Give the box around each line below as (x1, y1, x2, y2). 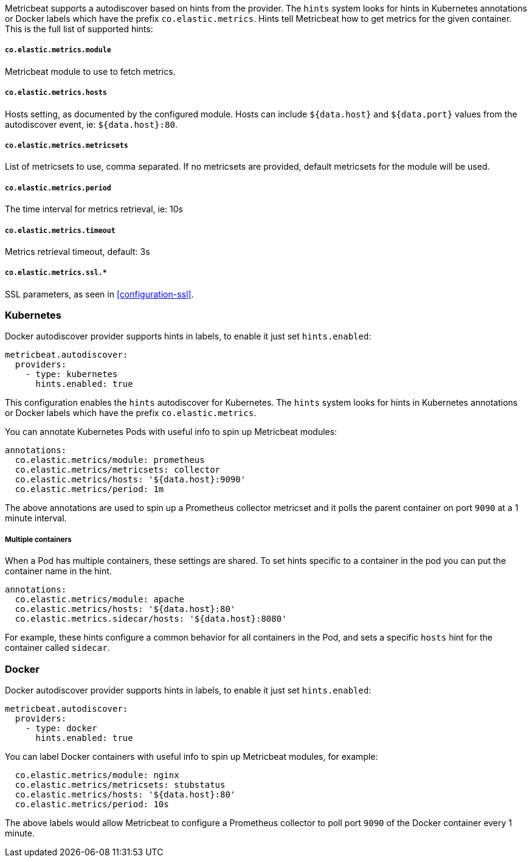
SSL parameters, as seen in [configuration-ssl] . (5, 288, 194, 299)
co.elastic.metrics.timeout (5, 226, 116, 235)
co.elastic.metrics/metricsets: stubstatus (15, 779, 226, 790)
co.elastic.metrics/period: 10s (15, 799, 169, 809)
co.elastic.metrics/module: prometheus (15, 455, 205, 465)
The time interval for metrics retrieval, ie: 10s (5, 204, 183, 215)
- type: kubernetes (25, 369, 118, 380)
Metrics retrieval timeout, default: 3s (5, 246, 150, 257)
